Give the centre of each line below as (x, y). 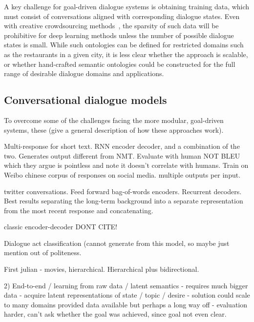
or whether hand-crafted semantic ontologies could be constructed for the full (120, 64)
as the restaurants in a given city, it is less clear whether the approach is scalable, (126, 54)
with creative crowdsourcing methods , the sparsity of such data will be (111, 26)
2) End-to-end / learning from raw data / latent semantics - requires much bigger (126, 285)
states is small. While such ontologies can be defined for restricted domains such (124, 45)
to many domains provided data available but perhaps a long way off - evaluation (126, 304)
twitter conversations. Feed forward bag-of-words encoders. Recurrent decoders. (123, 191)
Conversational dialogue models (85, 100)
